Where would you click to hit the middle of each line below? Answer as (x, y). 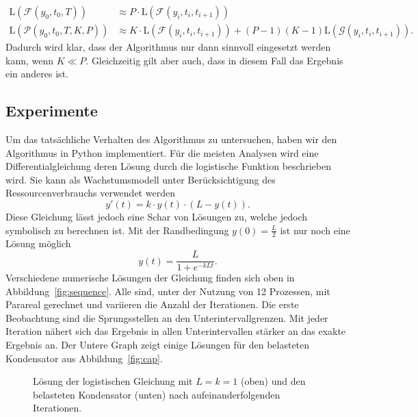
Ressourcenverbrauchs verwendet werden (90, 193)
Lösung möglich (38, 243)
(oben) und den (273, 381)
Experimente (52, 111)
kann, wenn (30, 60)
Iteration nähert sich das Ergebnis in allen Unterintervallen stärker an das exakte (176, 331)
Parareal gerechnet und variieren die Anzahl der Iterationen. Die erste (152, 304)
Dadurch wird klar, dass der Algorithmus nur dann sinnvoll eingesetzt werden (168, 47)
